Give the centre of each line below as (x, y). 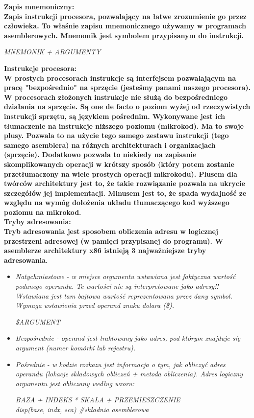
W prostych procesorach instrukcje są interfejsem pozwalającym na (120, 78)
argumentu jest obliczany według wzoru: (75, 383)
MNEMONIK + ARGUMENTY (52, 52)
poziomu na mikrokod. (43, 212)
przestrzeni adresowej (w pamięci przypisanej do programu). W (114, 241)
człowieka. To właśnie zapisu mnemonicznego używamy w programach (125, 26)
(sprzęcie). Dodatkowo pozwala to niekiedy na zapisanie (100, 154)
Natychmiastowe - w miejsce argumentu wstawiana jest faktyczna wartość (126, 276)
